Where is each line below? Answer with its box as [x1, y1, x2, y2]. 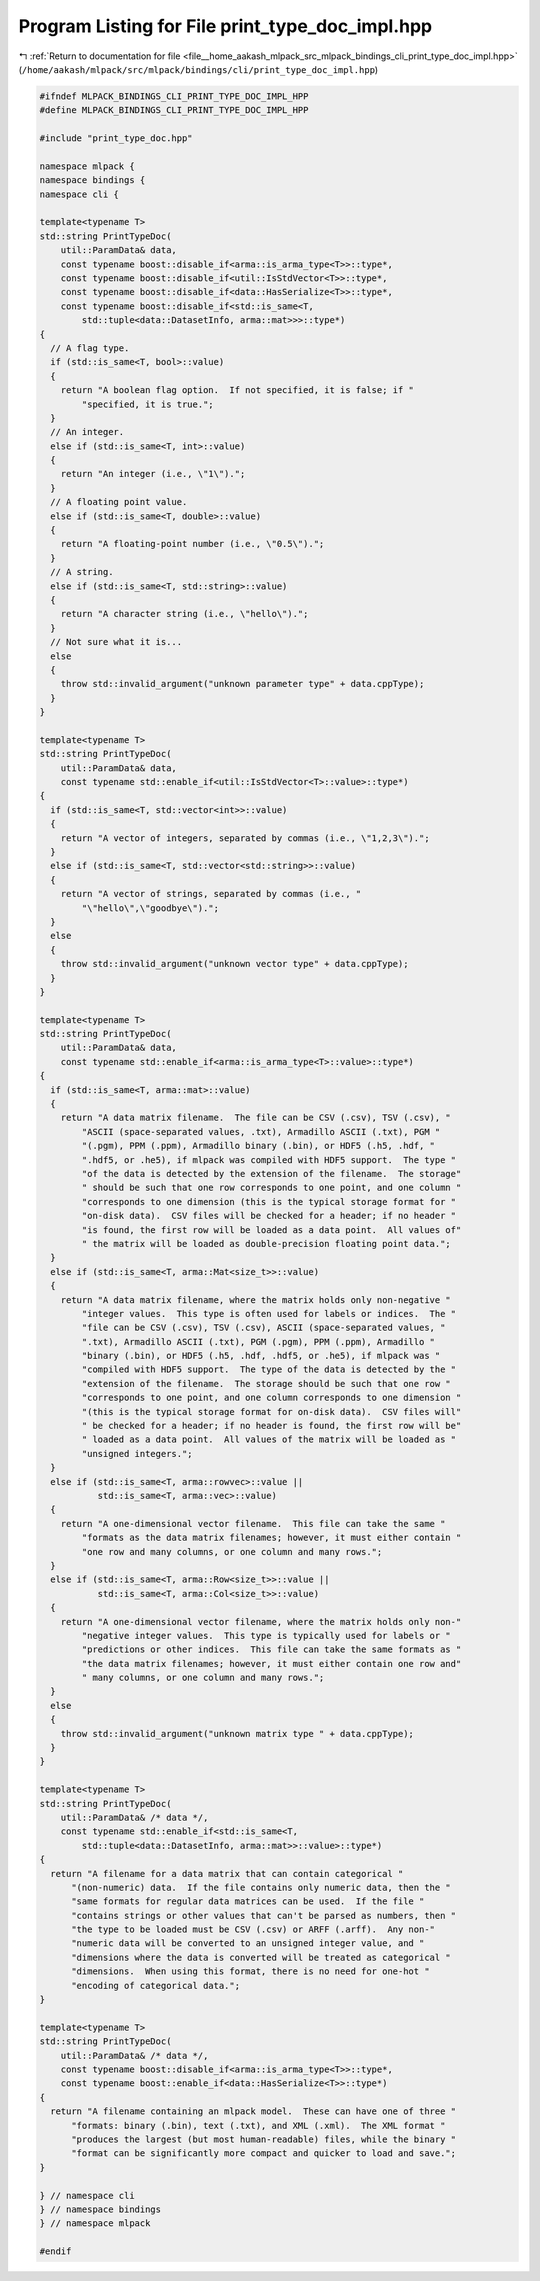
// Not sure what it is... [50, 636, 183, 648]
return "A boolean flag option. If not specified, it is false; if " [60, 385, 415, 396]
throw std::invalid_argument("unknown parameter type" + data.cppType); [60, 678, 425, 690]
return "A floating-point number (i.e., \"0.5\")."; [60, 538, 325, 550]
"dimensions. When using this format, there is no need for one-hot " [71, 1966, 430, 1977]
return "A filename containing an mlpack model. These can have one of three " [50, 2106, 457, 2117]
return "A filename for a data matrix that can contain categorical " [50, 1868, 404, 1879]
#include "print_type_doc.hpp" [39, 133, 194, 144]
